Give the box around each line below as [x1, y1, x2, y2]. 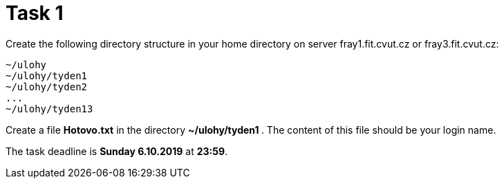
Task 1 [6, 1, 64, 25]
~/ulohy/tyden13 [6, 103, 93, 114]
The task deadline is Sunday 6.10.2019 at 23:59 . [6, 145, 228, 157]
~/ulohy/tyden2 [6, 81, 88, 92]
